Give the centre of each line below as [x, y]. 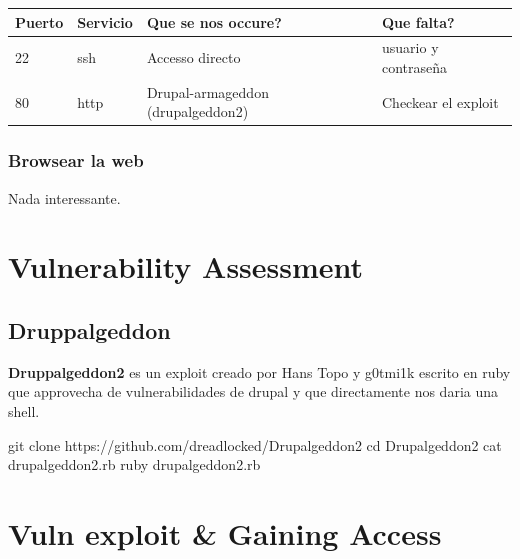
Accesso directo [193, 57]
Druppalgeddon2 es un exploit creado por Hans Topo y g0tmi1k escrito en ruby [259, 371]
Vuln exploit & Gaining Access [225, 533]
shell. [24, 411]
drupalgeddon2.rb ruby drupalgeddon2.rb [134, 464]
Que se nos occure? [214, 21]
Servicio [105, 21]
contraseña [415, 66]
